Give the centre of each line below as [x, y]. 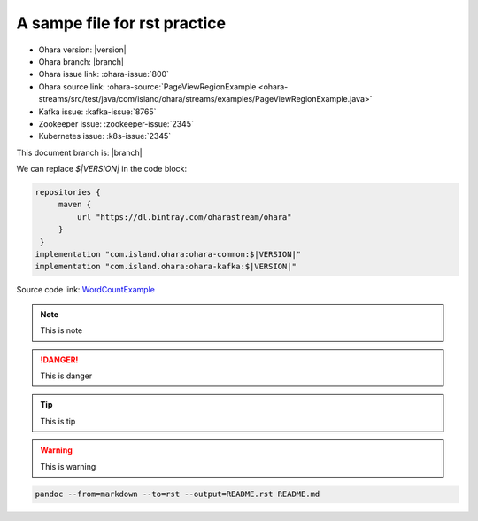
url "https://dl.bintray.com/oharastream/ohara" [184, 217]
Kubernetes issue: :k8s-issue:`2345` [105, 136]
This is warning [68, 466]
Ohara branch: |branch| [81, 61]
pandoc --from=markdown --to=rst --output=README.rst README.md [177, 494]
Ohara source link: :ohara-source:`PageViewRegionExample [147, 86]
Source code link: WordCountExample [85, 290]
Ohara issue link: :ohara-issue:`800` [104, 74]
